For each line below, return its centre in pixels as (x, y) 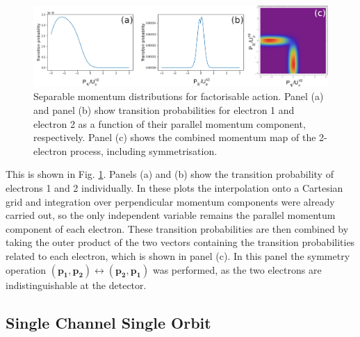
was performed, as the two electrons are (237, 269)
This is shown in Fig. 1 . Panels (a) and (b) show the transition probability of (170, 174)
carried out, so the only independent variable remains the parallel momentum (171, 215)
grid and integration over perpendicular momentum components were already (170, 201)
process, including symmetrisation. (144, 150)
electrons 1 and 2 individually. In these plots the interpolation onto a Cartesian (174, 188)
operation (26, 269)
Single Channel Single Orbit (108, 322)
